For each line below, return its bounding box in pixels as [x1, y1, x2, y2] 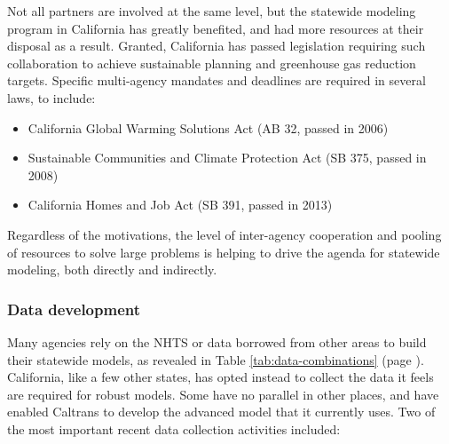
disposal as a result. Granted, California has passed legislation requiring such [7, 36, 426, 55]
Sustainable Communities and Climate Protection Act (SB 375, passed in [28, 148, 427, 167]
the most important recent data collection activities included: [7, 419, 341, 438]
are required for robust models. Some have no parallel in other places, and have [7, 385, 439, 403]
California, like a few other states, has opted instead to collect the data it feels [7, 368, 434, 386]
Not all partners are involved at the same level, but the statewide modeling [7, 2, 416, 20]
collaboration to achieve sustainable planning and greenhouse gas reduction [7, 53, 416, 72]
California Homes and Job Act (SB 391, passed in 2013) [28, 195, 333, 214]
